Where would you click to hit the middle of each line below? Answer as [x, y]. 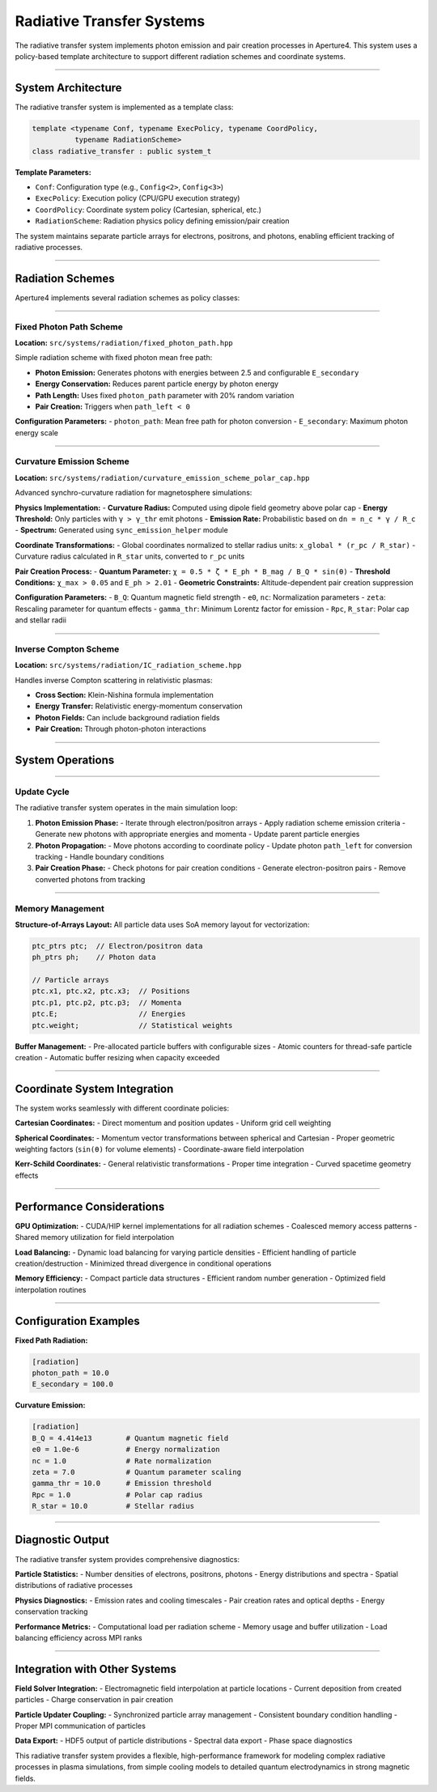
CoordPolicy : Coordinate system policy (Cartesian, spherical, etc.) [148, 210]
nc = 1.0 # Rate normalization [122, 1461]
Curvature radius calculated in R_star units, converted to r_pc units [130, 556]
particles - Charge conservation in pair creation [94, 1700]
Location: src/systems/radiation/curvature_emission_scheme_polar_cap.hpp [162, 478]
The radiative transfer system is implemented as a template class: [124, 107]
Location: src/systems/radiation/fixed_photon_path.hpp [124, 342]
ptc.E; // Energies [109, 1014]
